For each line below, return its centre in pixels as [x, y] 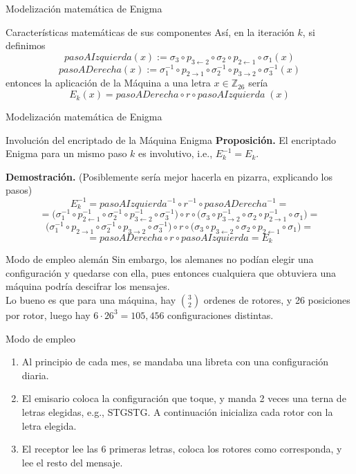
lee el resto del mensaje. [72, 462]
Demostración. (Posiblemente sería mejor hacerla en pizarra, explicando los [169, 176]
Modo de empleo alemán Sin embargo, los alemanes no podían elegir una [160, 259]
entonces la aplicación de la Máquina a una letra [108, 83]
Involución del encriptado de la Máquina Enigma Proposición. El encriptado [171, 139]
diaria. [35, 375]
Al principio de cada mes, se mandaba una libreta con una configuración [175, 362]
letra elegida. [49, 425]
